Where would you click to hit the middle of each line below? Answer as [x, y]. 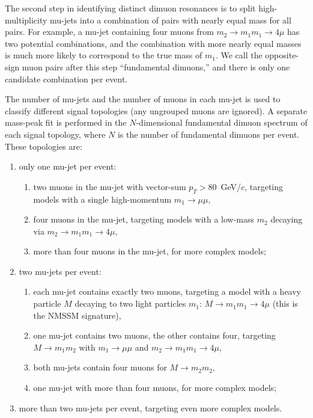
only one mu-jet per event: [68, 166]
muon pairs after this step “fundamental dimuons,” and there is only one [156, 66]
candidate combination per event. [66, 78]
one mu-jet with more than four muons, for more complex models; [155, 388]
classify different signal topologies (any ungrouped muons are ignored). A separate [156, 110]
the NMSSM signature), [77, 315]
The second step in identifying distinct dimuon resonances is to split [130, 8]
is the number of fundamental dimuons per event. [208, 134]
